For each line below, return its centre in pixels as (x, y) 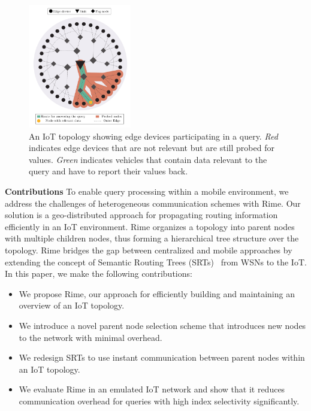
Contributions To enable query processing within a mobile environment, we (147, 191)
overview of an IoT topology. (72, 305)
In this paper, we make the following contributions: (99, 274)
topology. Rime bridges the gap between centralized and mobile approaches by (149, 250)
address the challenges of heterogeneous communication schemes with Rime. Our (153, 203)
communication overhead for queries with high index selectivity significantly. (159, 401)
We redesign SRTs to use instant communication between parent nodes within (162, 357)
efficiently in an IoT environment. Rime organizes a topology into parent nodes (150, 226)
